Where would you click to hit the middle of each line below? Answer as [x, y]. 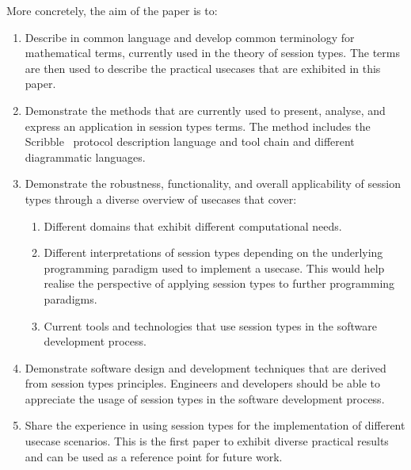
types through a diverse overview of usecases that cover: [161, 199]
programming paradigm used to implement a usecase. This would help [214, 267]
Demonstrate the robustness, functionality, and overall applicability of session [213, 183]
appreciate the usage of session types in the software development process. [205, 398]
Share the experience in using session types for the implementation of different [215, 425]
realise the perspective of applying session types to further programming [219, 283]
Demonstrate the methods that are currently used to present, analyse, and [205, 110]
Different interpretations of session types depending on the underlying [213, 252]
